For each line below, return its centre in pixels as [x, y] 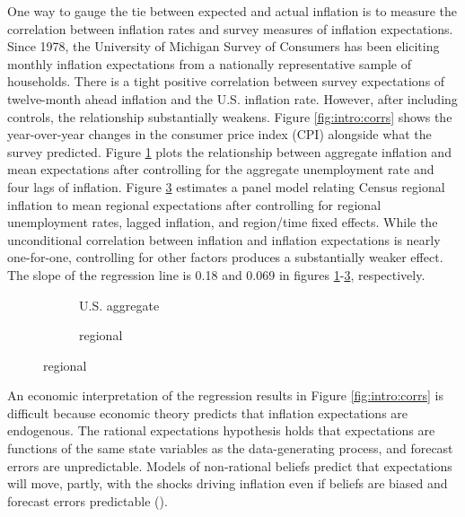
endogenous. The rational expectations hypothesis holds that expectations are [221, 430]
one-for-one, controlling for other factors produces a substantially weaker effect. [225, 257]
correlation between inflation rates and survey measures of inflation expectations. [230, 28]
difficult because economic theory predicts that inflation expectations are [208, 412]
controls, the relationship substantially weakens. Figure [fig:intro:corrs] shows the [230, 116]
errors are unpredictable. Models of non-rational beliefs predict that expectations [230, 465]
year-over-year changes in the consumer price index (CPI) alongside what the [219, 134]
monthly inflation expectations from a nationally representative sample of [209, 63]
